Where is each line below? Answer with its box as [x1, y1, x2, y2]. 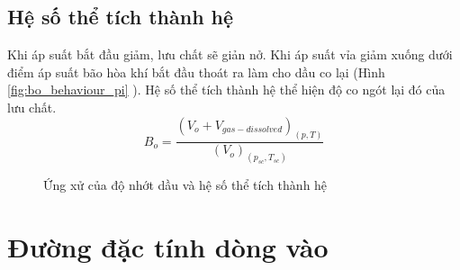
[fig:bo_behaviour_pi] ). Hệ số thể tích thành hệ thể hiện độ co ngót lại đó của [7, 80, 446, 99]
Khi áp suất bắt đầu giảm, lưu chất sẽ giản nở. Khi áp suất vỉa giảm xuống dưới [7, 45, 453, 64]
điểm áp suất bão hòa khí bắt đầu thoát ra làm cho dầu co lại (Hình [7, 62, 385, 81]
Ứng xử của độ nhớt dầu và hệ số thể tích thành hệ [43, 175, 328, 194]
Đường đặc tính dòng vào [7, 229, 329, 265]
